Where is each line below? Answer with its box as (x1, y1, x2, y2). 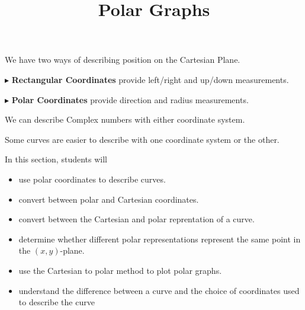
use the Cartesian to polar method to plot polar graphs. (18, 264, 222, 276)
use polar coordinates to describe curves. (18, 172, 166, 185)
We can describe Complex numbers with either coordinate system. (5, 113, 245, 126)
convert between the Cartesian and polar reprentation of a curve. (18, 213, 255, 225)
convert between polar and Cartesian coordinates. (18, 193, 199, 205)
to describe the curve (18, 296, 95, 308)
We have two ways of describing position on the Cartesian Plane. (5, 53, 240, 66)
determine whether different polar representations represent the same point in (18, 232, 301, 245)
